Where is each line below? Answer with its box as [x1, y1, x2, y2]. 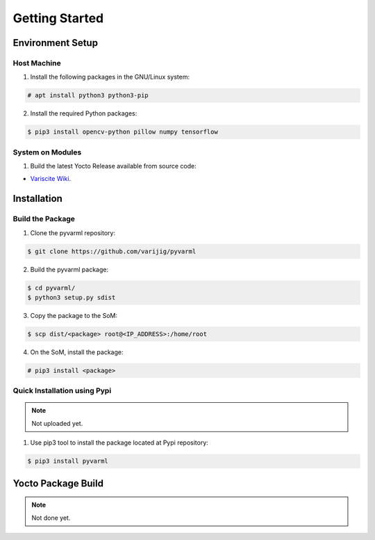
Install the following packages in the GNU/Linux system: [30, 73, 190, 81]
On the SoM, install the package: [30, 348, 124, 356]
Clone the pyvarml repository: [30, 228, 116, 237]
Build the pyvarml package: [30, 265, 109, 273]
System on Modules [12, 147, 82, 157]
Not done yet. [31, 514, 71, 522]
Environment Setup [12, 37, 99, 49]
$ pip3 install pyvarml [27, 457, 109, 466]
